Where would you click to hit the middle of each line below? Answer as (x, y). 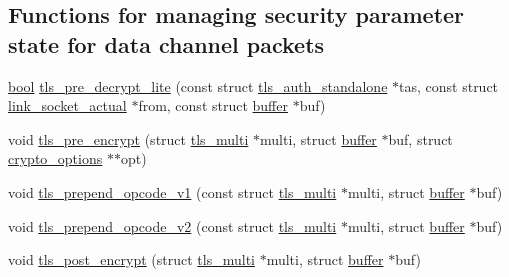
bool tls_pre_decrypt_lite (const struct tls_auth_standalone (198, 85)
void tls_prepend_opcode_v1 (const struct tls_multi (172, 191)
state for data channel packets (166, 43)
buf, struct (420, 138)
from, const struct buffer (213, 105)
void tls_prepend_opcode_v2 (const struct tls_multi (172, 225)
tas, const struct (449, 85)
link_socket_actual (67, 105)
